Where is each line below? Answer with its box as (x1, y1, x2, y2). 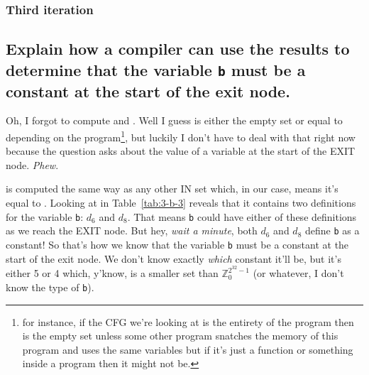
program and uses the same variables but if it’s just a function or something (22, 342, 353, 357)
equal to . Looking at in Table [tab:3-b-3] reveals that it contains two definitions (6, 195, 356, 210)
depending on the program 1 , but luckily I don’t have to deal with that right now (6, 128, 356, 144)
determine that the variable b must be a (6, 58, 306, 80)
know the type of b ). (6, 279, 94, 294)
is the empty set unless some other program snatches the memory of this (22, 328, 338, 343)
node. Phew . (6, 157, 59, 172)
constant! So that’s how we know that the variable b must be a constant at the (6, 237, 349, 251)
